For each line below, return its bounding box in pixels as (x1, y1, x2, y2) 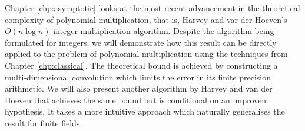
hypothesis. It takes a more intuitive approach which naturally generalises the (5, 105, 285, 117)
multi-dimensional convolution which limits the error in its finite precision (5, 70, 271, 83)
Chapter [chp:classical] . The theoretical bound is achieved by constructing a (5, 59, 278, 71)
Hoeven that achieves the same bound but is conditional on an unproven (5, 93, 267, 106)
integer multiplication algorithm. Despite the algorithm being (53, 25, 274, 37)
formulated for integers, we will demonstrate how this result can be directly (5, 36, 277, 48)
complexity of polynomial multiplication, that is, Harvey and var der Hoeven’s (5, 13, 287, 25)
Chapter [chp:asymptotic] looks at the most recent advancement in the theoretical (5, 2, 300, 14)
